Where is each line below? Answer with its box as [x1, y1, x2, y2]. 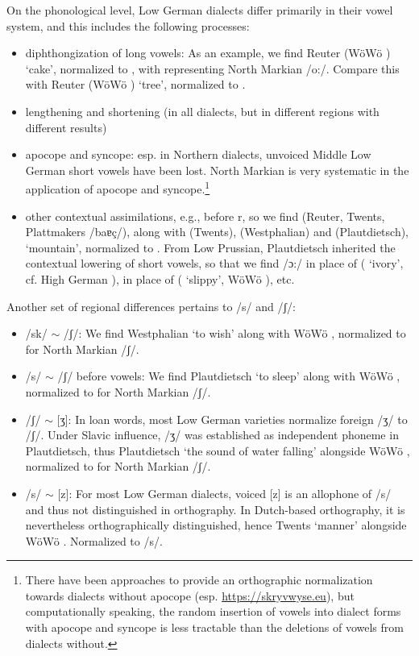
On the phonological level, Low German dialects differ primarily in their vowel [6, 2, 393, 18]
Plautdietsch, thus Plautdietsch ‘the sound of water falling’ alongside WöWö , [25, 442, 410, 459]
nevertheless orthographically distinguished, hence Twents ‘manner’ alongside [25, 517, 407, 534]
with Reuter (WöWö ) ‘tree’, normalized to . [25, 76, 246, 93]
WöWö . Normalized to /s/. [25, 532, 163, 549]
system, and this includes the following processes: [6, 17, 250, 34]
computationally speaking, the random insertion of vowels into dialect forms [25, 603, 401, 620]
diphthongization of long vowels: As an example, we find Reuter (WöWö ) [25, 44, 391, 61]
